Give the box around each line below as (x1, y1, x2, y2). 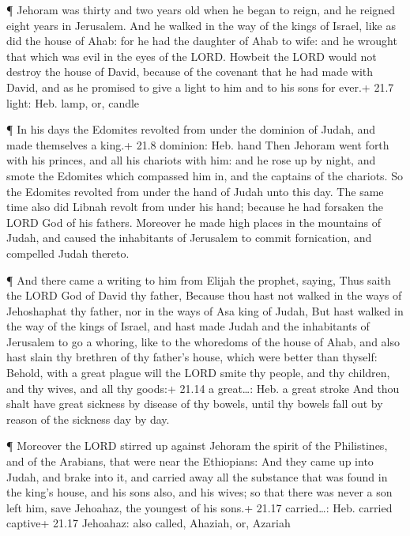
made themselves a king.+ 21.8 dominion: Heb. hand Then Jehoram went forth (6, 136, 389, 153)
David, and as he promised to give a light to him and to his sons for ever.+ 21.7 (6, 78, 394, 95)
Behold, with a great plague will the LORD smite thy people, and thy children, (6, 364, 390, 381)
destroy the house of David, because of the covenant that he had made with (6, 63, 374, 80)
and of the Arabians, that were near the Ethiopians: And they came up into (6, 453, 374, 470)
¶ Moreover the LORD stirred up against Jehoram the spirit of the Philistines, (6, 437, 388, 454)
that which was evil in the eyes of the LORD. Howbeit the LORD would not (6, 47, 377, 64)
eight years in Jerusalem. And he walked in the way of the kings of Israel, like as (6, 17, 396, 33)
